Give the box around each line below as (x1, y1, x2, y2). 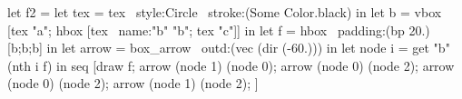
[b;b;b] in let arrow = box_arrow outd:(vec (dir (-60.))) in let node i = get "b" (7, 38, 450, 57)
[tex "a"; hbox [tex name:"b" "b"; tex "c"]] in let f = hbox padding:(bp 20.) (7, 20, 430, 39)
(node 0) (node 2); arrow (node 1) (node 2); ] (7, 74, 259, 93)
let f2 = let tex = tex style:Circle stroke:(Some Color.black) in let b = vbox (7, 3, 442, 21)
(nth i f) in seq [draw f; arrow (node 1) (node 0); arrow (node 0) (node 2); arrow (7, 55, 455, 74)
